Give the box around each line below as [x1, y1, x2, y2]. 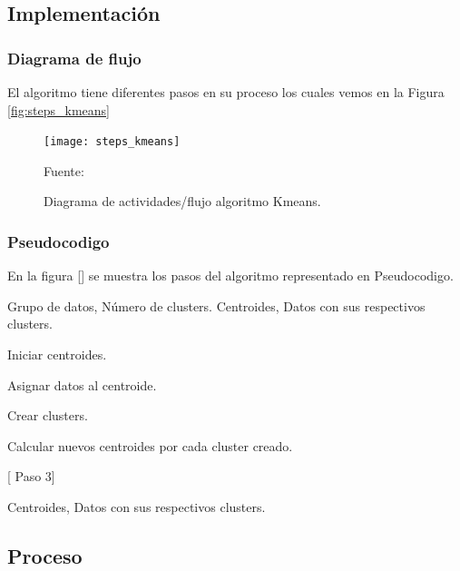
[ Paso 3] [7, 467, 55, 486]
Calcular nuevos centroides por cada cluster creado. [7, 436, 293, 455]
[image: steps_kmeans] [44, 135, 181, 149]
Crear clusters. [7, 406, 88, 425]
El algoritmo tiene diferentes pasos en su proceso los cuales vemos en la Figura [7, 83, 445, 101]
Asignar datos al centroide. [7, 375, 157, 394]
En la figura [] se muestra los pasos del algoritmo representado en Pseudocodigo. [7, 266, 454, 285]
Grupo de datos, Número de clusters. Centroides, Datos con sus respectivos [7, 296, 426, 315]
